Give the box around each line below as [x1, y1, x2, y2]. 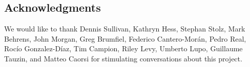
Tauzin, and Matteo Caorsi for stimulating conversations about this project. [4, 53, 242, 63]
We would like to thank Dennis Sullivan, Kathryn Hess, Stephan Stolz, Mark [4, 23, 245, 34]
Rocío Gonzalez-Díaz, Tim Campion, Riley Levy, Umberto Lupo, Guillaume [4, 43, 243, 54]
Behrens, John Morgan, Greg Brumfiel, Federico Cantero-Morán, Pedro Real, [4, 33, 246, 44]
